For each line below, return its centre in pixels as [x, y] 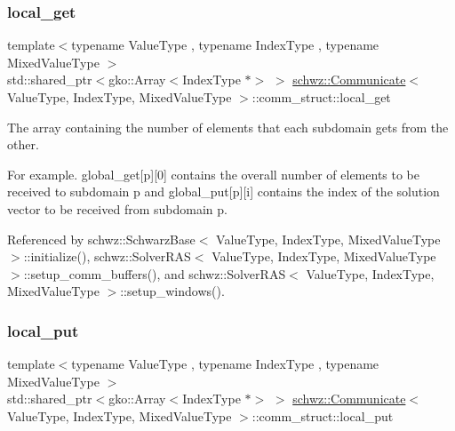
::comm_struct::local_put [323, 415]
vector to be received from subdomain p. [117, 208]
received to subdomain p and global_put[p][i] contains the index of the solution [224, 192]
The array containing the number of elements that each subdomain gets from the [228, 127]
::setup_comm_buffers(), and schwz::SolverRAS [155, 273]
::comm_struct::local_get [321, 97]
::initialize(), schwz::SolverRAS [107, 256]
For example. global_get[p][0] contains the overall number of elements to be [214, 174]
